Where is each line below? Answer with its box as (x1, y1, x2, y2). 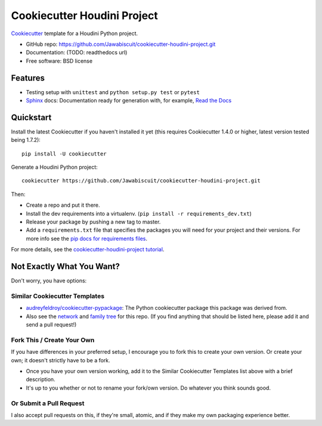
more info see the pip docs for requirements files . (26, 235, 147, 242)
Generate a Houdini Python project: (11, 164, 98, 171)
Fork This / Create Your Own (11, 335, 95, 344)
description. (26, 376, 56, 383)
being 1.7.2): (11, 136, 41, 144)
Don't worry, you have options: (11, 277, 87, 284)
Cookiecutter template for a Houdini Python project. (11, 30, 138, 37)
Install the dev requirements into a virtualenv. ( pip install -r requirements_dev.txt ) (26, 210, 252, 217)
